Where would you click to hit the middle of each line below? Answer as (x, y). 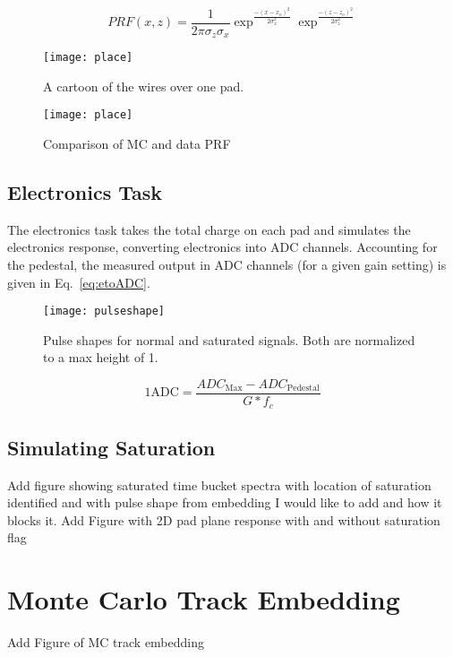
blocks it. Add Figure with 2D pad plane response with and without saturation (224, 519)
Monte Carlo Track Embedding (204, 599)
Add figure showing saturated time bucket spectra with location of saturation (219, 484)
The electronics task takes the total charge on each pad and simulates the (209, 229)
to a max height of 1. (101, 357)
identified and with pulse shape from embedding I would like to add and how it (225, 502)
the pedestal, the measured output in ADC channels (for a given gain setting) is (227, 264)
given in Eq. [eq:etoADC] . (79, 282)
